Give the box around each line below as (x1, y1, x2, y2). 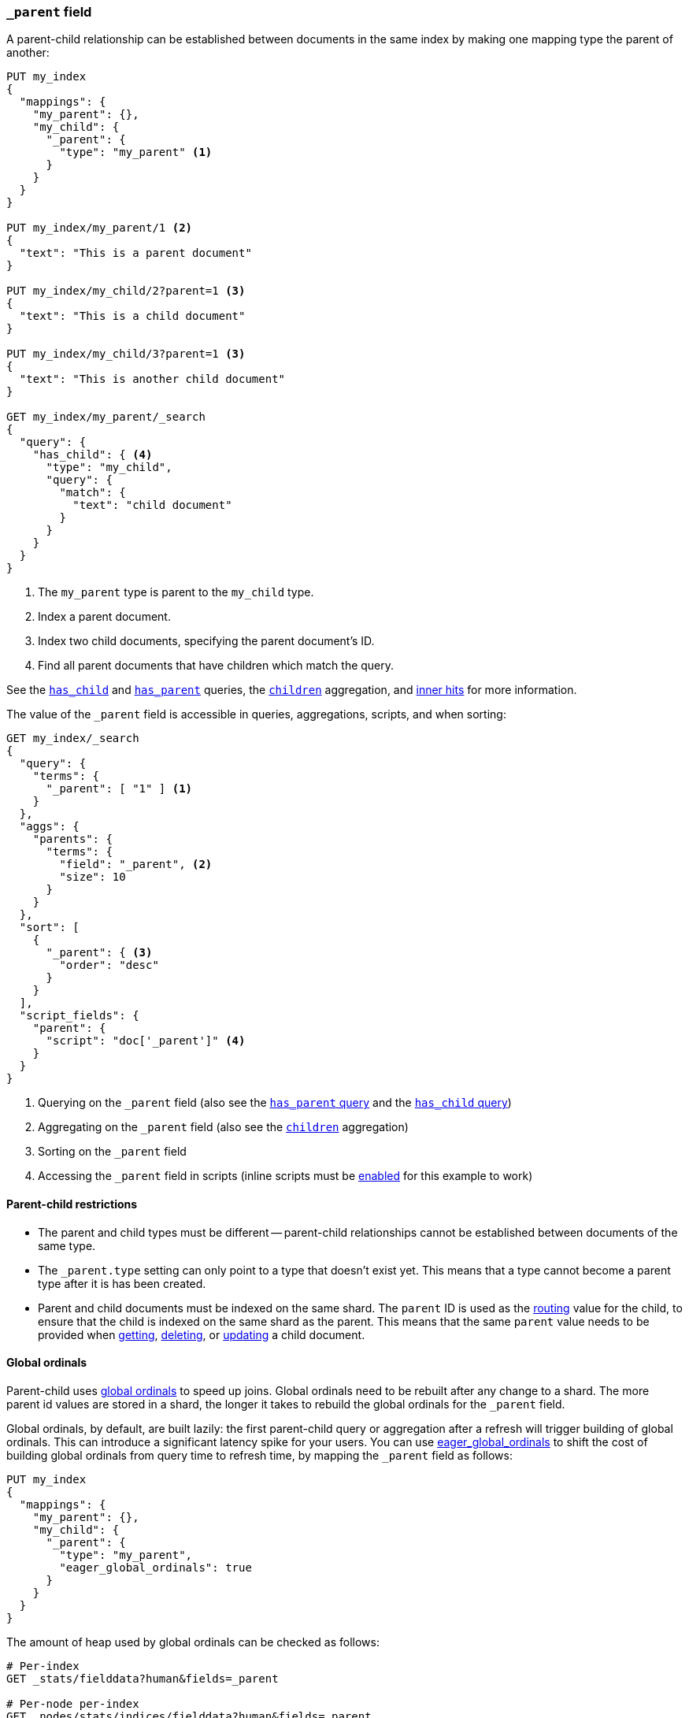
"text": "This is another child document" (19, 373, 286, 386)
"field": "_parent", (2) (59, 858, 213, 871)
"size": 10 (59, 870, 126, 884)
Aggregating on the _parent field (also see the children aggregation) (38, 1120, 409, 1134)
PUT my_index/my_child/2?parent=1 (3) (6, 284, 246, 298)
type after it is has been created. (38, 1276, 206, 1290)
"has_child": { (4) (32, 448, 153, 462)
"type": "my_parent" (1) (59, 146, 213, 159)
